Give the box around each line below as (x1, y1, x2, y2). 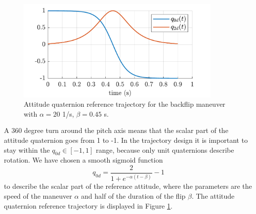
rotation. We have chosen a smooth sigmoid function (4, 155, 163, 165)
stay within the (4, 144, 50, 155)
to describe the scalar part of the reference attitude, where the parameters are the (4, 181, 252, 191)
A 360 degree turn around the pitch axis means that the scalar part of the (4, 125, 228, 135)
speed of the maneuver (4, 190, 72, 201)
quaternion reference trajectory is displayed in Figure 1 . (4, 200, 172, 211)
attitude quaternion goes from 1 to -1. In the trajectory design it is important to (4, 134, 248, 145)
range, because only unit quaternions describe (95, 144, 234, 155)
